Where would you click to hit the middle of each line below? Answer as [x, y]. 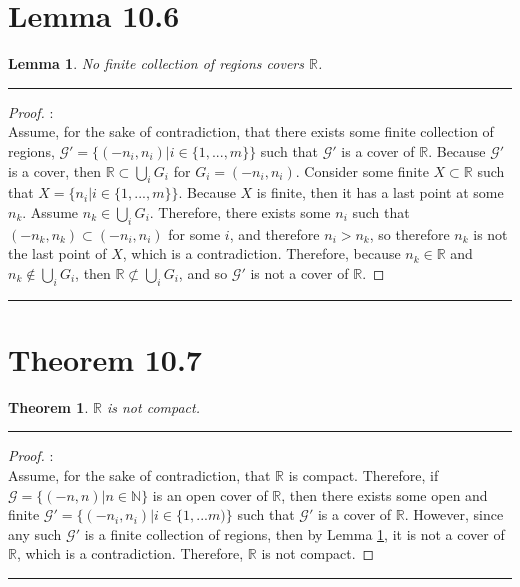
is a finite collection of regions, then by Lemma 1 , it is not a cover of [294, 533]
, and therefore [274, 233]
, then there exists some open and [384, 494]
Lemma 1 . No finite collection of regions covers [156, 63]
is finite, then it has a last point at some [380, 192]
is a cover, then [55, 170]
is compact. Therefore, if [363, 474]
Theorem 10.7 [105, 358]
